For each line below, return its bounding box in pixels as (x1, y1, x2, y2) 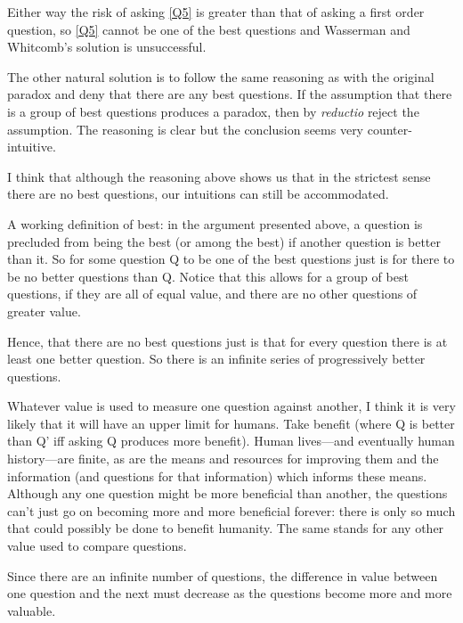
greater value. (7, 301, 81, 320)
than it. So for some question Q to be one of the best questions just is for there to (7, 250, 455, 268)
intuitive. (7, 137, 56, 156)
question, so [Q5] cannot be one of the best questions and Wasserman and (7, 20, 410, 38)
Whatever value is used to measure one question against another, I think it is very (7, 397, 456, 415)
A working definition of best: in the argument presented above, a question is (7, 214, 423, 233)
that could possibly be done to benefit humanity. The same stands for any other (7, 519, 444, 537)
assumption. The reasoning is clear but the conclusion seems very (7, 119, 364, 138)
